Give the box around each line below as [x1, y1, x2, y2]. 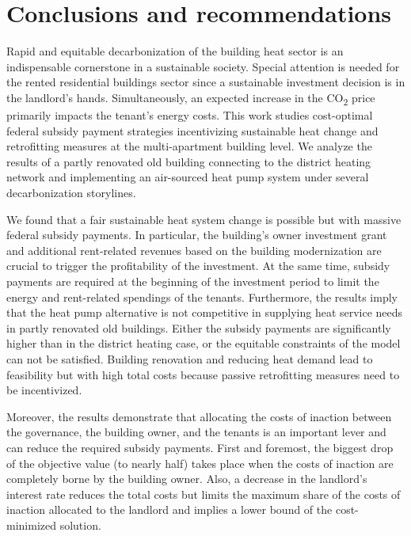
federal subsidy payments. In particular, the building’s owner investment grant [6, 226, 387, 243]
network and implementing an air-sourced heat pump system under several [6, 169, 369, 185]
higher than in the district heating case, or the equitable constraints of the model [6, 335, 401, 352]
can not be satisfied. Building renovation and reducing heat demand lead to [6, 350, 373, 367]
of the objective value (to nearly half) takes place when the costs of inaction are [6, 454, 394, 471]
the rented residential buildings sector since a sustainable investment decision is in [6, 74, 405, 90]
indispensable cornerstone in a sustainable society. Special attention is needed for [6, 58, 400, 74]
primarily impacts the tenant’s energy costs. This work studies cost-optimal [6, 107, 373, 124]
